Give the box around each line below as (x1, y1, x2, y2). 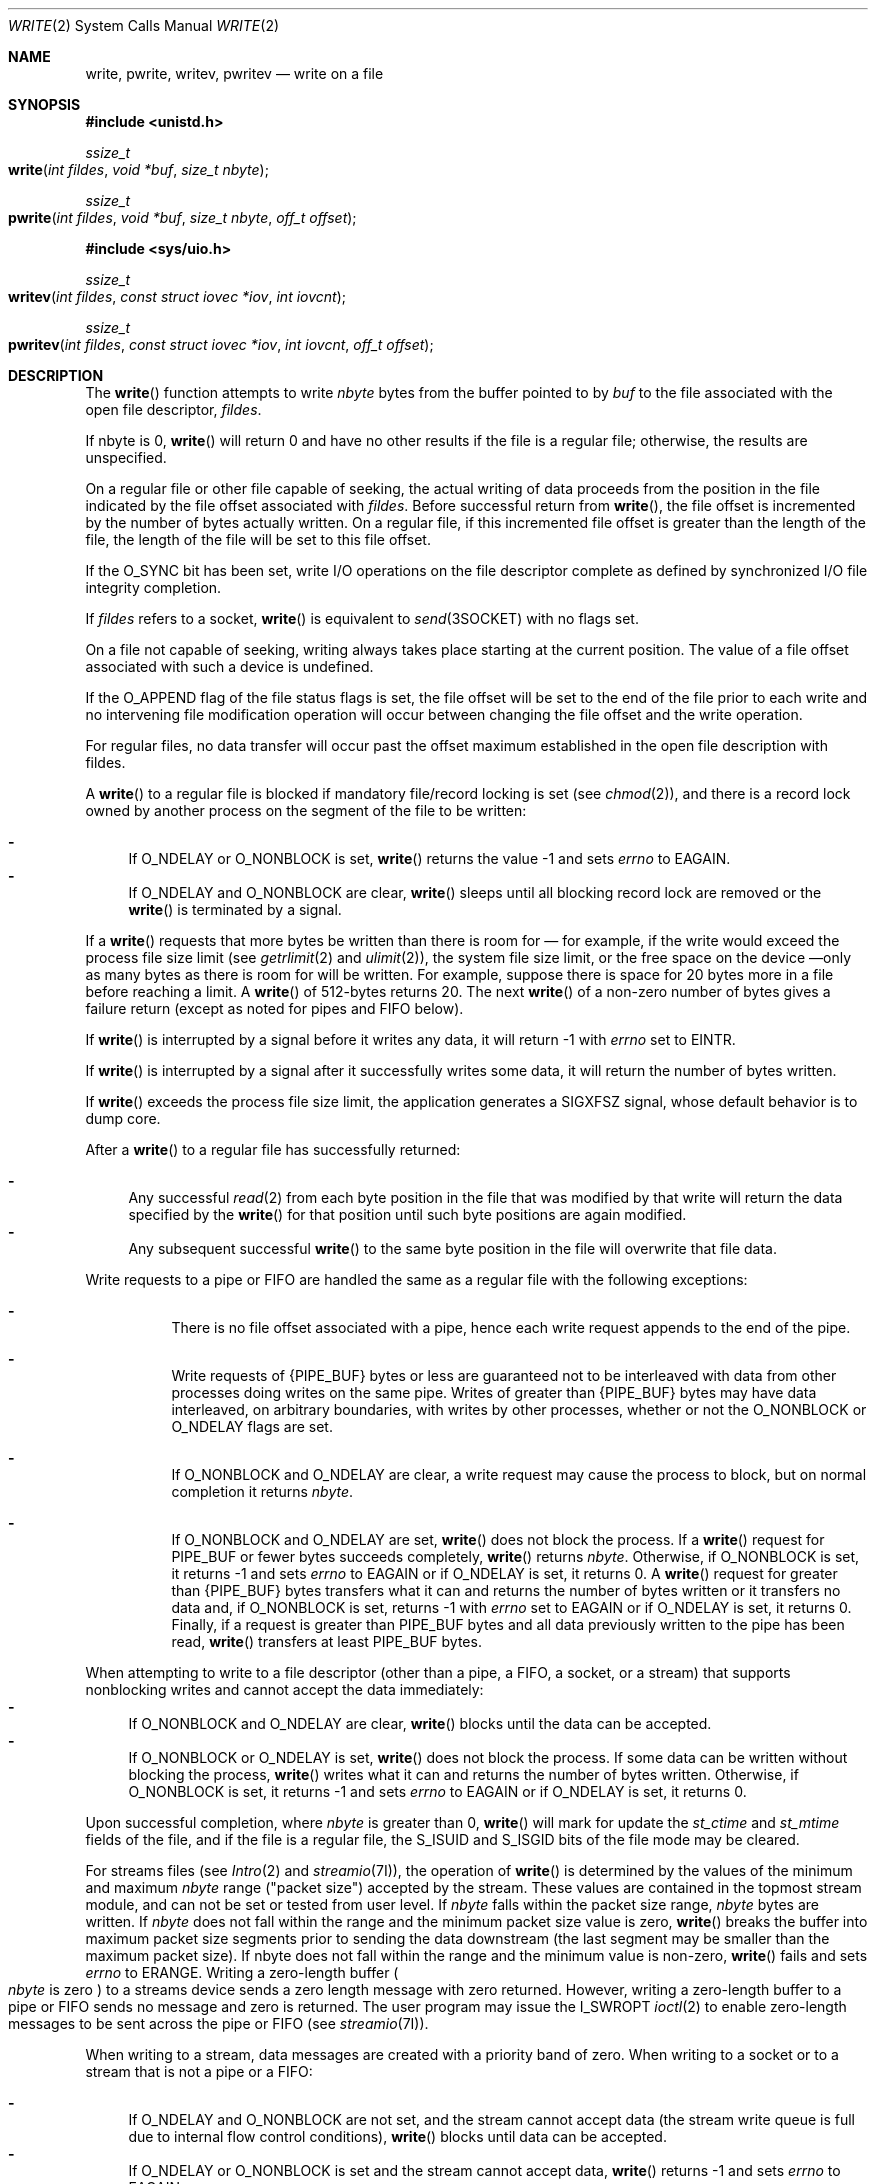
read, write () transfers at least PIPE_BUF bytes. (171, 1633, 482, 1650)
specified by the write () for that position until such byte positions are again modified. (128, 1206, 687, 1223)
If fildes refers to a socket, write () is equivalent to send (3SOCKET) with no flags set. (85, 610, 639, 627)
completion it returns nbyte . (171, 1483, 354, 1500)
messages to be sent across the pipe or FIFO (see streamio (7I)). (8, 2015, 429, 2032)
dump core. (85, 1110, 161, 1127)
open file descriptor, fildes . (85, 401, 262, 418)
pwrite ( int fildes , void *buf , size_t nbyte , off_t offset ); (8, 209, 357, 226)
